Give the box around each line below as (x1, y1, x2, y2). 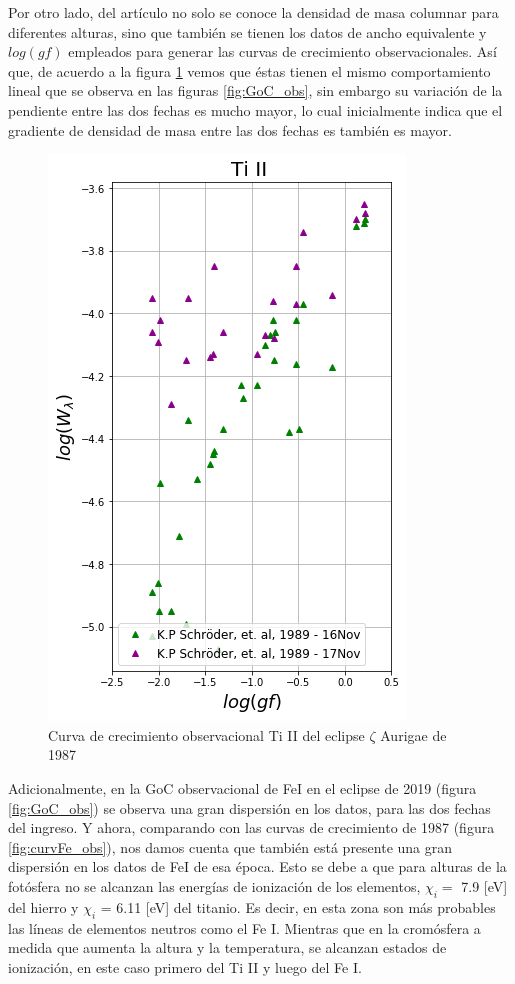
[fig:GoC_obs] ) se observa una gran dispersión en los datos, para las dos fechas (8, 797, 491, 818)
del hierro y (8, 896, 79, 917)
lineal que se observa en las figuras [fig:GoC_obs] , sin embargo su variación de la (8, 80, 503, 101)
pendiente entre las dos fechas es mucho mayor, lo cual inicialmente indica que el (8, 99, 503, 120)
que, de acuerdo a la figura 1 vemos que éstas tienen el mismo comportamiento (8, 60, 491, 81)
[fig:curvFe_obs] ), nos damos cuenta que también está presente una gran (8, 836, 453, 857)
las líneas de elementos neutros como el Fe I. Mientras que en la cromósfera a (8, 917, 481, 938)
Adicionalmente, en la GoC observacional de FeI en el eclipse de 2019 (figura (8, 777, 477, 798)
